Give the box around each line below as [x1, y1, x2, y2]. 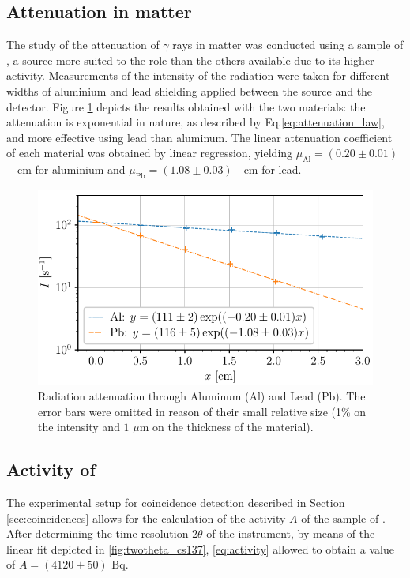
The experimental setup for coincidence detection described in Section [6, 494, 345, 511]
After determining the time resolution [6, 525, 189, 542]
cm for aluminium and [17, 161, 126, 178]
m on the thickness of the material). [139, 418, 314, 435]
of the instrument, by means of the [206, 525, 375, 542]
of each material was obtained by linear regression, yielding [6, 144, 293, 161]
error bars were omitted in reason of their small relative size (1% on [38, 403, 367, 419]
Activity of [6, 457, 96, 482]
